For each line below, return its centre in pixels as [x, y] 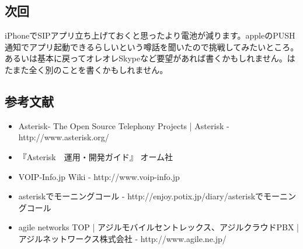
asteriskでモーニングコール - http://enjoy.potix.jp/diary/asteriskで [141, 196]
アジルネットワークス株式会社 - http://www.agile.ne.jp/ [122, 238]
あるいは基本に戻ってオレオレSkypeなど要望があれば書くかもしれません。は [150, 58]
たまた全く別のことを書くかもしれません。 [86, 69]
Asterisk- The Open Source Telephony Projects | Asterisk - [124, 125]
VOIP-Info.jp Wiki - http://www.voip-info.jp [99, 176]
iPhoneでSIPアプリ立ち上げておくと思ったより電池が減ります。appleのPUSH [150, 35]
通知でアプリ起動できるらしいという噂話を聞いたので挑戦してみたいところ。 [152, 46]
